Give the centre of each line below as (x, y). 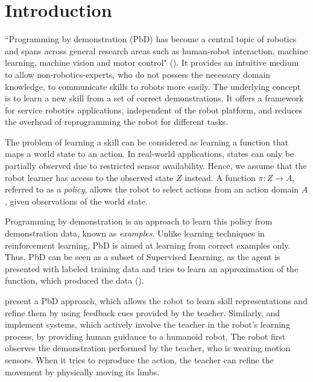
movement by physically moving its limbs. (82, 371)
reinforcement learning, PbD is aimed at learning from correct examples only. (148, 245)
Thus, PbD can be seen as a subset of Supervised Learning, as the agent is (143, 257)
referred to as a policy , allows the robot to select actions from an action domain (152, 189)
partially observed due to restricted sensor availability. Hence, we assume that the (156, 166)
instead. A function (220, 177)
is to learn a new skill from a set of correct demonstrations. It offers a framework (154, 98)
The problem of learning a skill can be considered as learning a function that (147, 142)
